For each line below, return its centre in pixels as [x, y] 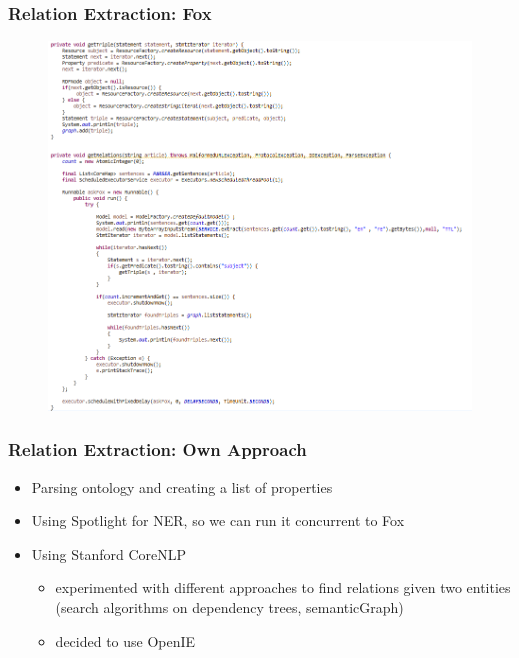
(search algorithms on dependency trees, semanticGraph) [229, 607]
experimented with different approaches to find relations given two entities [283, 587]
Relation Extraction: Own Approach [157, 449]
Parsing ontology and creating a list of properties [182, 486]
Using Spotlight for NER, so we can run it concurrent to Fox [218, 520]
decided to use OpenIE [125, 640]
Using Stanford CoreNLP [108, 553]
